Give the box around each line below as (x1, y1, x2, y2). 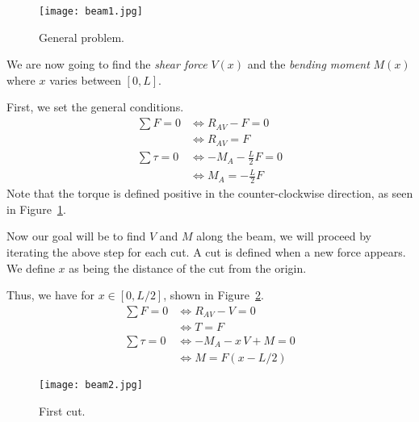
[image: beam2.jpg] (39, 378, 143, 391)
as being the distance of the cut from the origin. (69, 259, 307, 276)
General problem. (39, 28, 124, 45)
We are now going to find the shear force (6, 56, 207, 73)
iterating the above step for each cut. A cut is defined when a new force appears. (6, 244, 406, 261)
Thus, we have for (6, 286, 94, 303)
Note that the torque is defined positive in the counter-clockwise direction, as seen (6, 185, 413, 202)
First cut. (39, 402, 86, 419)
